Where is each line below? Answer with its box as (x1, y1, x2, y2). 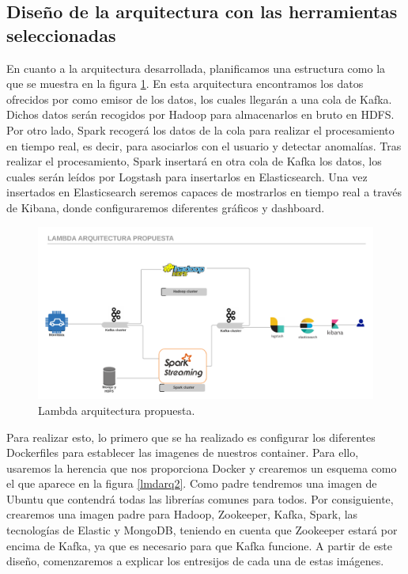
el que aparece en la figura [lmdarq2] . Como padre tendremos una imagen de (6, 475, 377, 492)
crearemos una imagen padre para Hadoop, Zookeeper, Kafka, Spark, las (6, 506, 358, 523)
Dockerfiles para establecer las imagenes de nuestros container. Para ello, (6, 444, 359, 461)
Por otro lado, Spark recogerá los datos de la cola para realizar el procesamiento (6, 121, 395, 138)
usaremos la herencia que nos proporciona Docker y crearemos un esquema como (6, 459, 397, 476)
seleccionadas (6, 22, 116, 47)
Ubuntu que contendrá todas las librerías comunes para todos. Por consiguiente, (6, 490, 394, 507)
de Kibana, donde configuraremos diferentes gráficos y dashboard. (6, 199, 325, 215)
